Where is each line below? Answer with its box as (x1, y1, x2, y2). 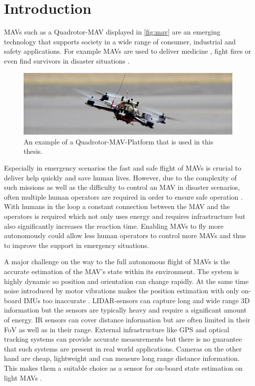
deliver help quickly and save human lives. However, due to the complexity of (4, 172, 237, 182)
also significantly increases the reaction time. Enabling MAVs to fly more (4, 220, 223, 231)
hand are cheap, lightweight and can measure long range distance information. (4, 353, 240, 363)
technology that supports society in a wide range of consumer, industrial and (4, 36, 236, 46)
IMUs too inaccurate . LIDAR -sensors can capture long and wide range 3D (24, 295, 250, 305)
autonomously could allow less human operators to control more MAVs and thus (4, 230, 246, 241)
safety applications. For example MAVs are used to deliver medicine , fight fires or (4, 46, 252, 56)
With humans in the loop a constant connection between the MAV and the (4, 201, 230, 211)
